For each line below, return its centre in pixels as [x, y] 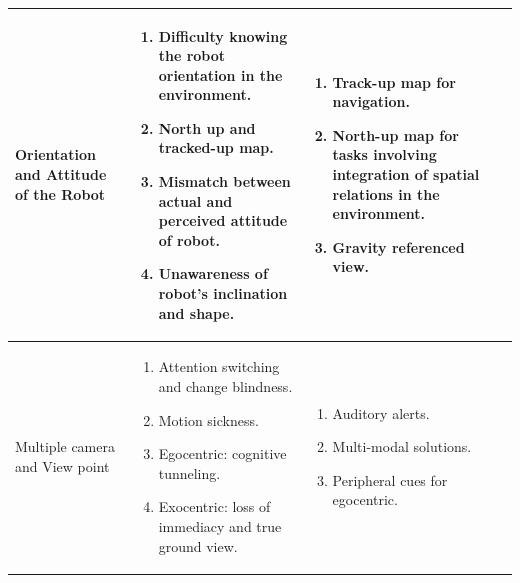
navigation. [371, 101]
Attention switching [219, 366]
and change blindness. [225, 386]
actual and [195, 200]
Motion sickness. [208, 419]
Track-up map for [394, 81]
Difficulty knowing [223, 35]
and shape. [196, 312]
